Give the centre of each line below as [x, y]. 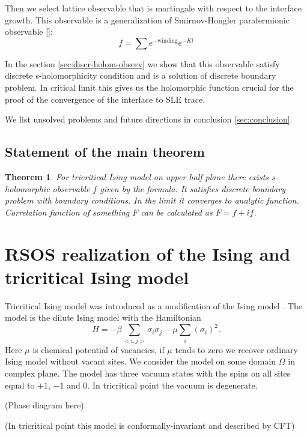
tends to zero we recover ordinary [236, 349]
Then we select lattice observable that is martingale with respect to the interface [153, 8]
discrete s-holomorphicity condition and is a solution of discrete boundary [141, 75]
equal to [20, 385]
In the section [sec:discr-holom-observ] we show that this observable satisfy [142, 63]
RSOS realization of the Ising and [148, 253]
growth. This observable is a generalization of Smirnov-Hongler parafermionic [147, 20]
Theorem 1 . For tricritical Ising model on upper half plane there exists [137, 177]
